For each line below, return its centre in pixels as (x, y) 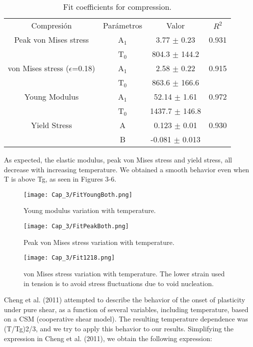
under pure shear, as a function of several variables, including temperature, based (126, 309)
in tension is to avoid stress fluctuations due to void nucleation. (119, 283)
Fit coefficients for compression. (117, 7)
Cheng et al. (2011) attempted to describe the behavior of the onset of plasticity (125, 300)
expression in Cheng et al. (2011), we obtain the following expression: (108, 338)
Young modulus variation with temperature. (90, 210)
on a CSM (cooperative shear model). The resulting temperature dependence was (126, 319)
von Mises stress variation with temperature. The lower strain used (124, 273)
